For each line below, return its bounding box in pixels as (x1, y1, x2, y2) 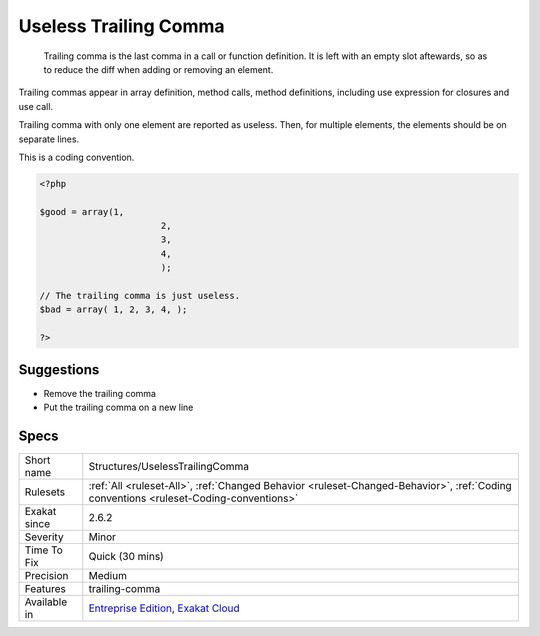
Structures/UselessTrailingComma (88, 459, 250, 473)
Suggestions (18, 361, 100, 378)
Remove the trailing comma (43, 387, 157, 399)
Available (24, 595, 68, 609)
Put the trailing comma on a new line (43, 401, 194, 414)
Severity (24, 530, 64, 544)
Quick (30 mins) (88, 549, 164, 563)
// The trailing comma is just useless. (39, 290, 240, 301)
